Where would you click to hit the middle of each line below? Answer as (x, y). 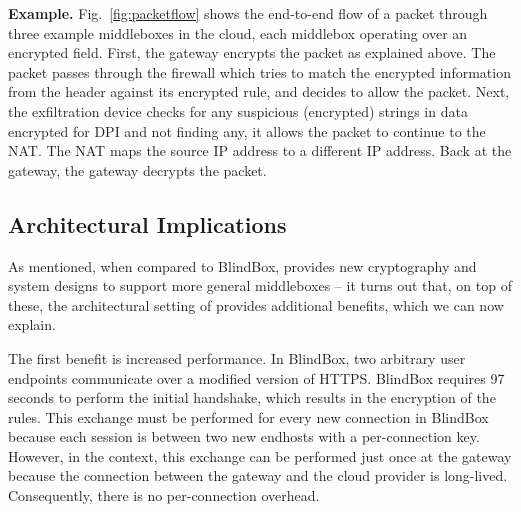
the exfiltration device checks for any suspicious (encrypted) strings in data (238, 110)
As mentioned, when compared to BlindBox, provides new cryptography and (242, 265)
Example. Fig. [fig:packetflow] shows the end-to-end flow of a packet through (248, 13)
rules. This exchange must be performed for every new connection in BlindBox (248, 416)
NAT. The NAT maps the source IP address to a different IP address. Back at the (260, 150)
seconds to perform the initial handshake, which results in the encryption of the (252, 397)
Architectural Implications (147, 223)
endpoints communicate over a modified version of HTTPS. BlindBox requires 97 (256, 377)
